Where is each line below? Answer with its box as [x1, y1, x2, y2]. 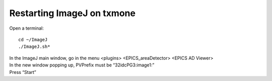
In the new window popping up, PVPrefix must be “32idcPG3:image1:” [9, 62, 155, 68]
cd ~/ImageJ [18, 37, 48, 42]
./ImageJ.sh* [18, 44, 50, 50]
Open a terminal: [9, 25, 44, 31]
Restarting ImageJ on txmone [9, 8, 136, 19]
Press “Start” [9, 69, 36, 75]
